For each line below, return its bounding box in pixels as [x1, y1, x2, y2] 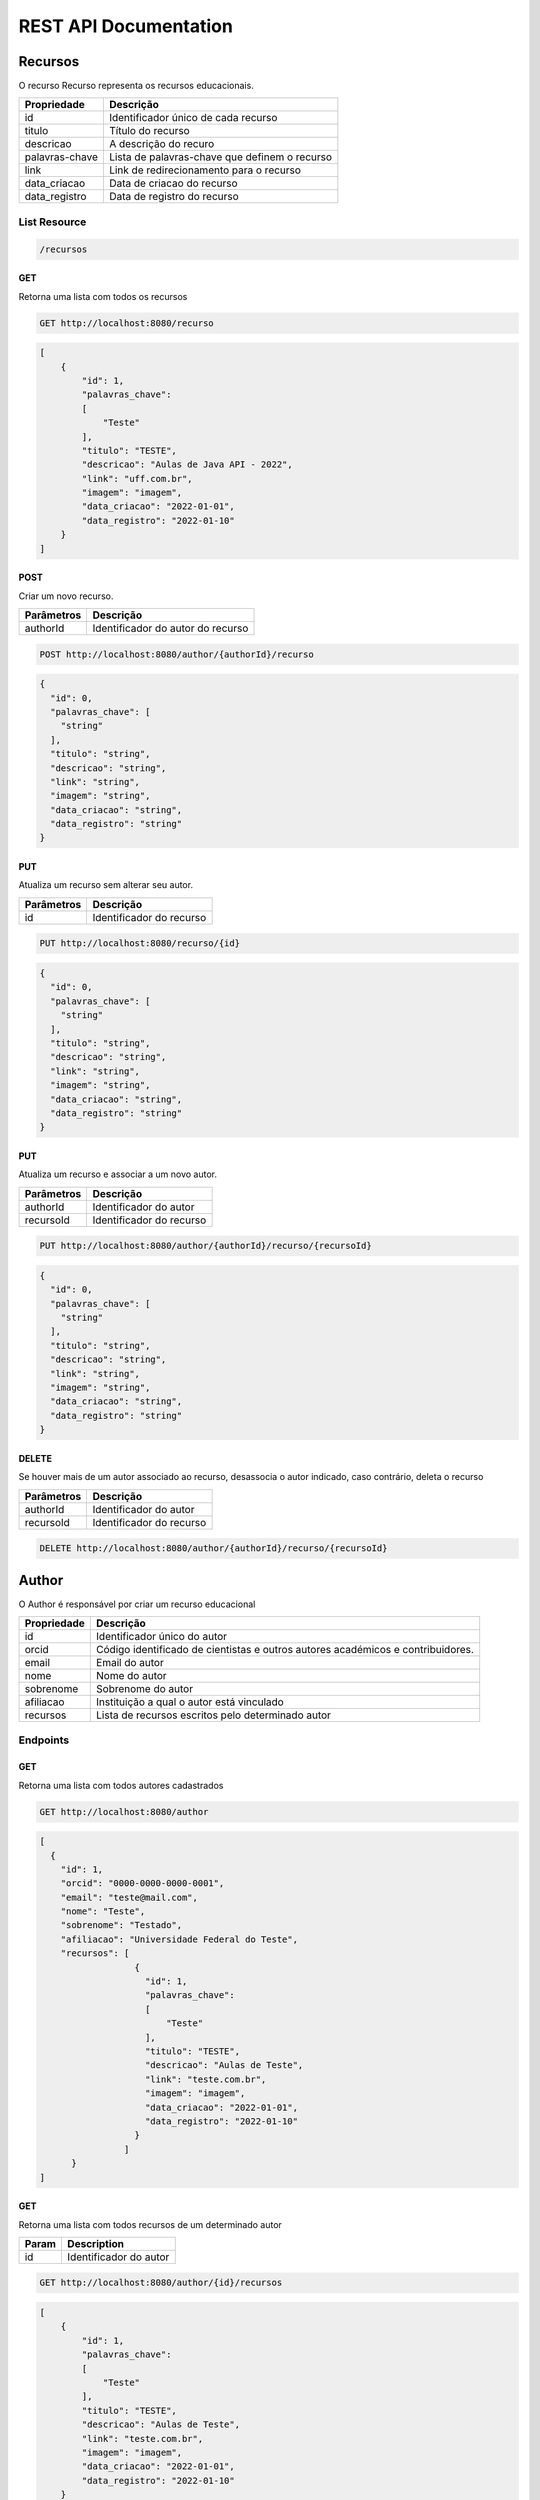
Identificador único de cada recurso [108, 111, 278, 125]
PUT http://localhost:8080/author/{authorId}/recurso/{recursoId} [39, 1240, 372, 1252]
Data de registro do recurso [108, 190, 239, 204]
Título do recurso [108, 124, 190, 138]
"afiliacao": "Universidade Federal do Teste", [60, 1933, 299, 1945]
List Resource [18, 215, 87, 229]
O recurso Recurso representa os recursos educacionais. [18, 80, 254, 92]
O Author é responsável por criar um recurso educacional [18, 1598, 256, 1610]
